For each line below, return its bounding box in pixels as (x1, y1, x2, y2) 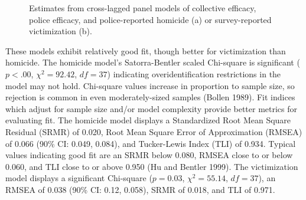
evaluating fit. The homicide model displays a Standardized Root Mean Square (5, 114, 291, 126)
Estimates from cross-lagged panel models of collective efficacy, (29, 2, 256, 14)
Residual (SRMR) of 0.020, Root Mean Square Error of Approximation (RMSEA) (5, 125, 302, 137)
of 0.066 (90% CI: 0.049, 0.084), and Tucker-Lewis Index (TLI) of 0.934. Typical (5, 137, 296, 149)
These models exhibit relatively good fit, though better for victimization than (5, 44, 286, 57)
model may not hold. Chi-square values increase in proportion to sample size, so (5, 79, 295, 91)
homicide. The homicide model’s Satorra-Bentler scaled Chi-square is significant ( (5, 56, 300, 68)
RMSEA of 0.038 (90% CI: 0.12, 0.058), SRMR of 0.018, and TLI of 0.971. (5, 183, 275, 195)
